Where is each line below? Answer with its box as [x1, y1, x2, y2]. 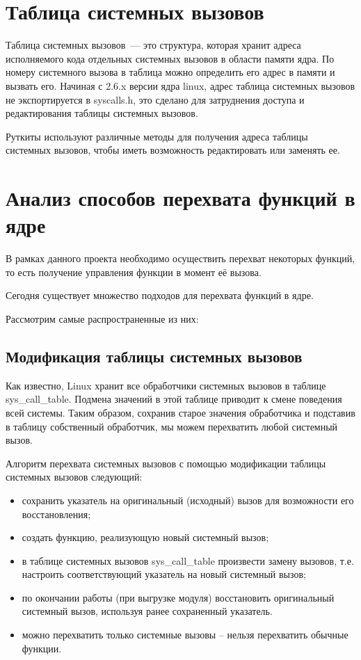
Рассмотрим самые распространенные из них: [6, 311, 199, 325]
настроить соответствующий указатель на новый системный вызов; [22, 567, 306, 581]
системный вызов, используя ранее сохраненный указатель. [22, 604, 273, 618]
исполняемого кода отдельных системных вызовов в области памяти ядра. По [6, 51, 335, 65]
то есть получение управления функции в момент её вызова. [6, 264, 262, 279]
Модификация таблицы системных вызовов [6, 345, 303, 367]
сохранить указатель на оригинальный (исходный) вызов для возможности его [22, 492, 354, 507]
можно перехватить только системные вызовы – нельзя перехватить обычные [22, 627, 348, 642]
